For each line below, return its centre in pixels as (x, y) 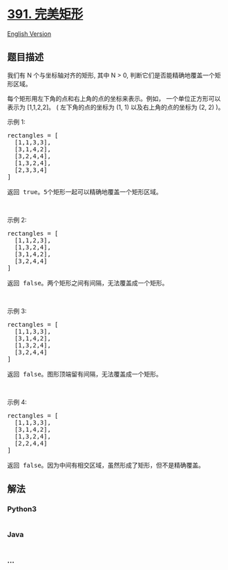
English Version (29, 34)
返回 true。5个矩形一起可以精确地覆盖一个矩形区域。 (85, 192)
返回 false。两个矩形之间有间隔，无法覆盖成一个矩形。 (88, 283)
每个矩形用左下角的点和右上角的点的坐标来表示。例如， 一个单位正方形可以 (114, 98)
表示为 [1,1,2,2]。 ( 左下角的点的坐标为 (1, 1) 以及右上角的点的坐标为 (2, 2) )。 (116, 107)
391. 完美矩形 (45, 14)
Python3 (22, 509)
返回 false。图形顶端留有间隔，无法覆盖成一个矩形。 (85, 374)
